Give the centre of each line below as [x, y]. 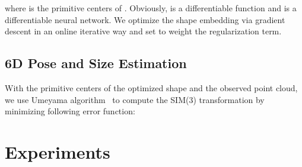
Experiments [58, 151]
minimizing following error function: [70, 111]
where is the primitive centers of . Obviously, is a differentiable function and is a [151, 8]
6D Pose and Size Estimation [96, 63]
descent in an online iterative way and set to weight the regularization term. [143, 31]
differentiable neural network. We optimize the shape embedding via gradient [145, 19]
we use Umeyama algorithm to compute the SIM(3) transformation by [135, 99]
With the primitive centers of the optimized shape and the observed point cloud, [151, 87]
